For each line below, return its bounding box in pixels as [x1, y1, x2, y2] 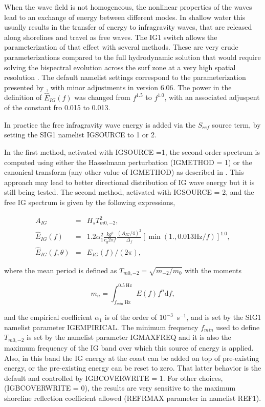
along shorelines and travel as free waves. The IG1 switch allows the [4, 31, 217, 42]
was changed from [74, 92, 130, 103]
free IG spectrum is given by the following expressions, [4, 196, 175, 207]
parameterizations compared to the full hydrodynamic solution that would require [4, 51, 261, 62]
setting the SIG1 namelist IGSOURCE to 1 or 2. [4, 129, 157, 140]
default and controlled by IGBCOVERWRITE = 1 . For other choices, [4, 372, 223, 383]
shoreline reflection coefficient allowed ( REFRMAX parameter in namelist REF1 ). [4, 392, 261, 403]
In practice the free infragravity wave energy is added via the [4, 119, 195, 130]
